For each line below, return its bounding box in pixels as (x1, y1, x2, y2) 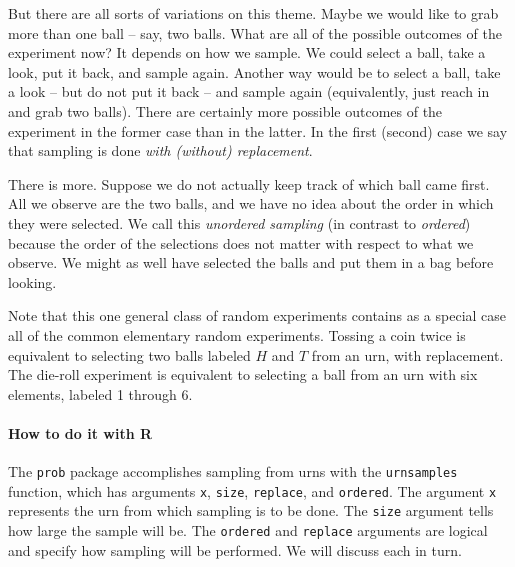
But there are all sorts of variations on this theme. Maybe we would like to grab (8, 3, 499, 23)
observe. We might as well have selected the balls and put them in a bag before (8, 252, 494, 273)
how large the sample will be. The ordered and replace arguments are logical (8, 520, 488, 541)
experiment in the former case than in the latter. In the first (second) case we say (8, 120, 508, 141)
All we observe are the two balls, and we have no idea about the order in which (8, 193, 494, 214)
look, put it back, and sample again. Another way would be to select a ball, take (8, 61, 501, 82)
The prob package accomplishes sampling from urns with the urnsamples (8, 461, 458, 482)
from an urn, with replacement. (311, 344, 504, 365)
